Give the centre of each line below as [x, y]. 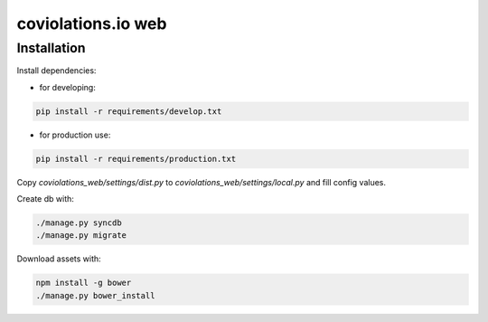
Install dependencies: [56, 71]
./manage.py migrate [81, 236]
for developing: [68, 87]
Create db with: [45, 199]
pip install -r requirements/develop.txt [129, 111]
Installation [51, 48]
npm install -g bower [84, 283]
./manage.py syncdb [79, 223]
